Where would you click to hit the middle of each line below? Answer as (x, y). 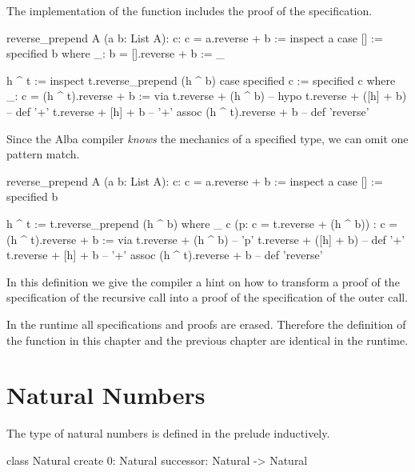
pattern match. (43, 154)
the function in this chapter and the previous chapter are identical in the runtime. (207, 340)
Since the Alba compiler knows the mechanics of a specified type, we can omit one (207, 138)
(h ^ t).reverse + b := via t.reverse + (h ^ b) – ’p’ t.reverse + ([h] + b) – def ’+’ (206, 239)
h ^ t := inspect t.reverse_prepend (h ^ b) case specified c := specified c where (201, 80)
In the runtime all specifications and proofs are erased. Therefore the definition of (206, 324)
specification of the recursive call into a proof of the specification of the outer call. (207, 297)
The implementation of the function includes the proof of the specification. (190, 10)
